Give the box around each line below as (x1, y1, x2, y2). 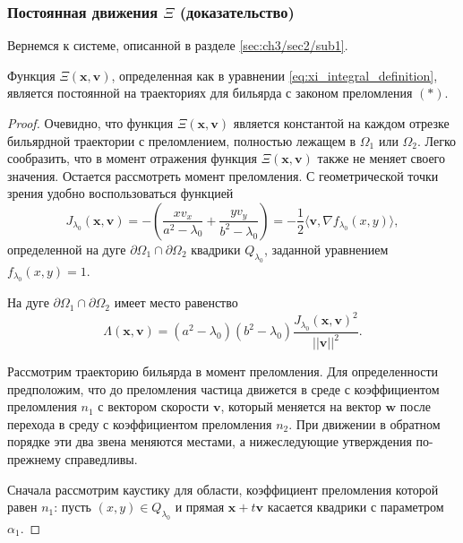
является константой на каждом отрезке (233, 114, 450, 132)
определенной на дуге (7, 239, 126, 258)
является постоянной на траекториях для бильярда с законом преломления (7, 83, 413, 102)
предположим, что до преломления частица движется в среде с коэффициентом (7, 379, 440, 398)
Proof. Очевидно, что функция (7, 114, 174, 132)
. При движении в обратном (288, 414, 441, 433)
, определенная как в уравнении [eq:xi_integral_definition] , (111, 65, 438, 84)
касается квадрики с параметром (267, 497, 444, 516)
